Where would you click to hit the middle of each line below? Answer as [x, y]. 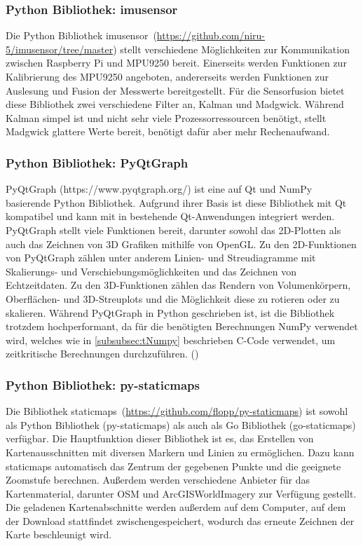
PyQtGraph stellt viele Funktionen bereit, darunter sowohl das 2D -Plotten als [173, 230]
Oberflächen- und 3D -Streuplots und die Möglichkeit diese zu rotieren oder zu [173, 298]
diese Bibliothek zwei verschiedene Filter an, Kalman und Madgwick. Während [175, 104]
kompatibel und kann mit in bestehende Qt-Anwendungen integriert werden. [170, 216]
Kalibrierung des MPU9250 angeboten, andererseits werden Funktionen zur [167, 76]
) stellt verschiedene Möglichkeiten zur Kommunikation [231, 49]
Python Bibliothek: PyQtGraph [97, 162]
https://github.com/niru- [211, 35]
